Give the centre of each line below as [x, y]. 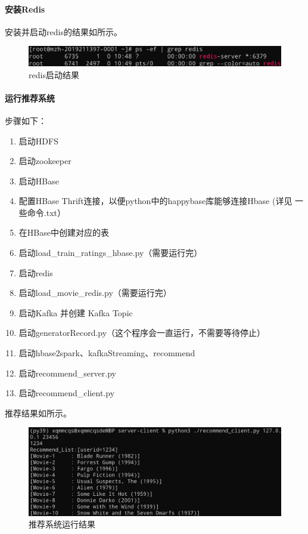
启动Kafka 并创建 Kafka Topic [76, 312]
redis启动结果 [54, 74]
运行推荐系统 [30, 98]
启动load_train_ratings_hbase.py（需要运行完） [111, 253]
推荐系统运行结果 [62, 524]
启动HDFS [38, 141]
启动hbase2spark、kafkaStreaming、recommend [107, 353]
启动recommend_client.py [67, 393]
